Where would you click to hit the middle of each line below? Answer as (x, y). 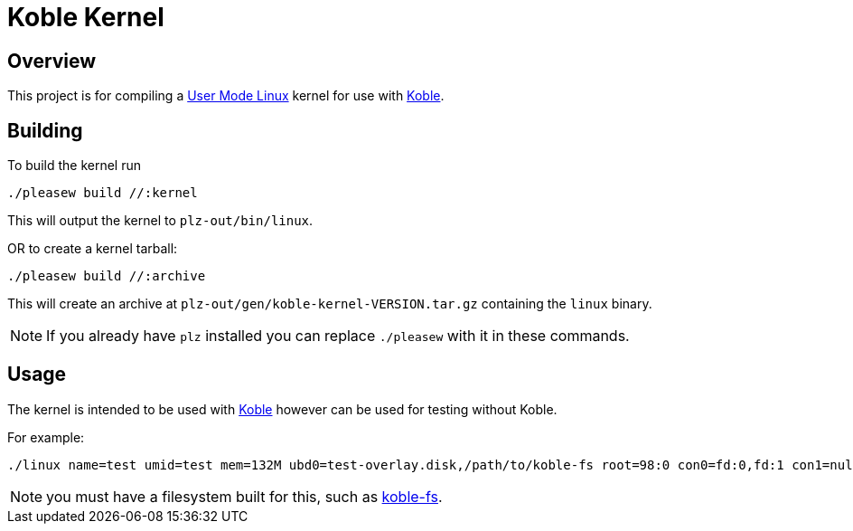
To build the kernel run (74, 166)
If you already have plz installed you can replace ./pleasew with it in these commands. (338, 336)
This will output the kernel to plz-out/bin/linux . (160, 221)
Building (45, 130)
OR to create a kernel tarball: (93, 249)
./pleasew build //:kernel (103, 193)
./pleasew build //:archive (107, 276)
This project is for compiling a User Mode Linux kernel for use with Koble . (226, 96)
